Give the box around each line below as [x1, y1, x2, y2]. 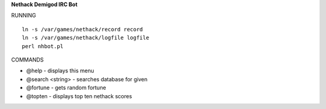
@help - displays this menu [26, 67, 94, 75]
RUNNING [11, 12, 36, 19]
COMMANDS [11, 56, 44, 63]
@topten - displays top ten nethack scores [26, 92, 132, 99]
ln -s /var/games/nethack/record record [22, 26, 143, 33]
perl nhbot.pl [22, 43, 63, 49]
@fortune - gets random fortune [26, 84, 106, 92]
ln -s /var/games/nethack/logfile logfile [22, 34, 150, 42]
